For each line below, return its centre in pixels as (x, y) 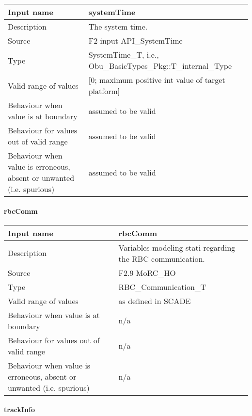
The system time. (118, 26)
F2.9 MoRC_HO (147, 272)
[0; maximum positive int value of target (157, 80)
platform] (104, 91)
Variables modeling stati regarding (177, 247)
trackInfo (19, 409)
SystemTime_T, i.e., (124, 55)
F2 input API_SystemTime (135, 40)
